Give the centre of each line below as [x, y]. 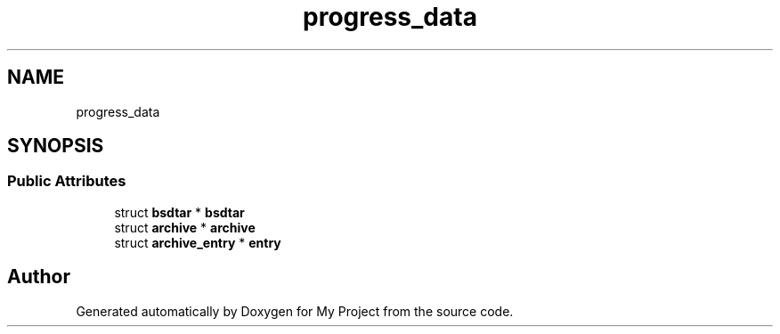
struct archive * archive [185, 227]
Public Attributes [67, 181]
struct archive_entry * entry [198, 242]
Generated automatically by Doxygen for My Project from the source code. [295, 311]
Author [39, 277]
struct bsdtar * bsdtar [179, 212]
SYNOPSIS [56, 146]
